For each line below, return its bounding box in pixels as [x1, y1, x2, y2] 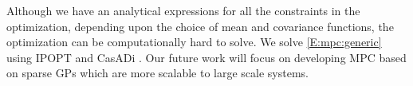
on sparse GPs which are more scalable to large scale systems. [6, 64, 309, 81]
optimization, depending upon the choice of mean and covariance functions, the [6, 18, 394, 34]
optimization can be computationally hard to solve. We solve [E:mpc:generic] [6, 33, 382, 50]
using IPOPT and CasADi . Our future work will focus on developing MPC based [6, 49, 407, 65]
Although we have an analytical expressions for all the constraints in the [6, 2, 360, 18]
